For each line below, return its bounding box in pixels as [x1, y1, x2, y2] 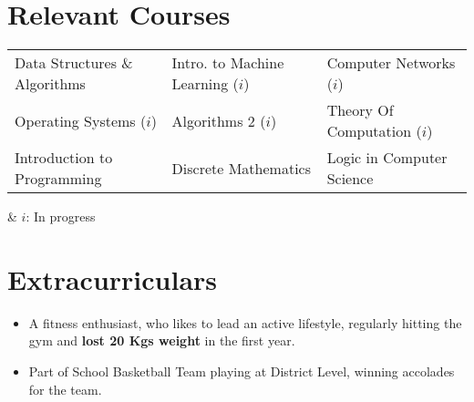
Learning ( [171, 73, 239, 95]
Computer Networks [326, 52, 456, 74]
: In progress [26, 207, 96, 226]
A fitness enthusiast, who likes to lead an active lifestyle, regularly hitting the [28, 313, 462, 332]
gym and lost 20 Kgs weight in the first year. [28, 331, 295, 350]
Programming [15, 168, 102, 190]
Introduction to [15, 147, 113, 169]
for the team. [28, 379, 102, 398]
